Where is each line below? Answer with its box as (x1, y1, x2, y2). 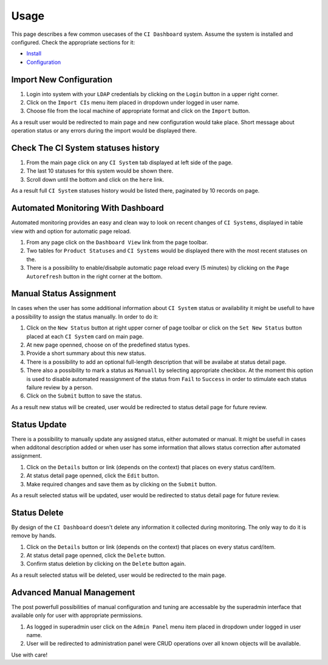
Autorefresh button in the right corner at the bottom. (26, 272, 163, 280)
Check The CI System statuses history (11, 143, 160, 153)
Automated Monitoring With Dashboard (11, 203, 164, 213)
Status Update (11, 419, 67, 430)
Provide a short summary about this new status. (26, 350, 146, 357)
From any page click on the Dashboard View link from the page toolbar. (26, 238, 208, 246)
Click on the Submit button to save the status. (26, 392, 142, 399)
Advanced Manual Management (11, 587, 135, 598)
